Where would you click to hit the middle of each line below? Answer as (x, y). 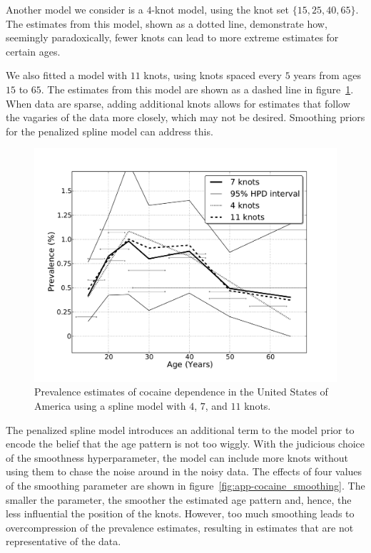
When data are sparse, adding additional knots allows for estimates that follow (178, 103)
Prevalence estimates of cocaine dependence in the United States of (181, 392)
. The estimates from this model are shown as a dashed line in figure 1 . (197, 89)
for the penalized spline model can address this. (110, 131)
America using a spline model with (110, 406)
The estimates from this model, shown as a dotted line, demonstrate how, (167, 23)
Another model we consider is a (75, 9)
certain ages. (33, 51)
